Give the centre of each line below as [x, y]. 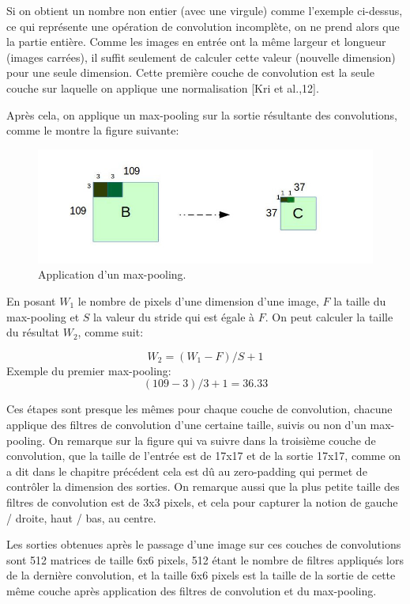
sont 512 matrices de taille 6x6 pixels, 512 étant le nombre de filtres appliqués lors [205, 559]
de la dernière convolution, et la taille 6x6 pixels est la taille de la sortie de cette [201, 575]
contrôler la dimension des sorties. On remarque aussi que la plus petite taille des [203, 486]
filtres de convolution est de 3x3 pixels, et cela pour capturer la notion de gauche [202, 501]
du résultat [33, 332]
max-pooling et [43, 316]
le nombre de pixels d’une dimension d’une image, [198, 301]
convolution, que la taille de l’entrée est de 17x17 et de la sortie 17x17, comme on [204, 456]
